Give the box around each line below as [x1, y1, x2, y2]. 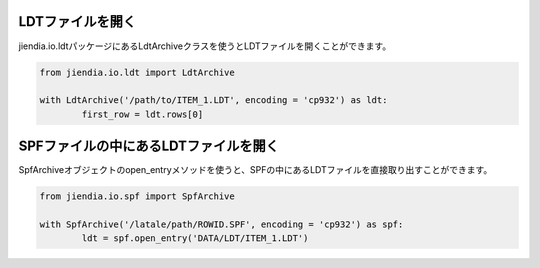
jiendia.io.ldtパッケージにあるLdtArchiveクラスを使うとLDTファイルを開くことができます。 [18, 40, 392, 52]
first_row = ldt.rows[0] [81, 108, 204, 120]
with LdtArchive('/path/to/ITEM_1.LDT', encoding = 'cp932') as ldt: [39, 95, 388, 106]
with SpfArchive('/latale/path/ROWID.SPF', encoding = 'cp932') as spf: [39, 218, 404, 230]
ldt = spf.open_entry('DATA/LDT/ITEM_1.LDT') [81, 233, 309, 244]
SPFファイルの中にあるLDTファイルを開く [18, 138, 280, 155]
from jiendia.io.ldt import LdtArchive [39, 66, 235, 78]
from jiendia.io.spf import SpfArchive [39, 191, 235, 202]
